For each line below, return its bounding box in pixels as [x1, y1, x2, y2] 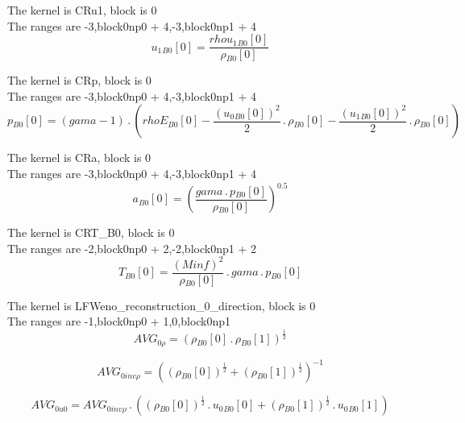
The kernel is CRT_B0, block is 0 [7, 224, 175, 241]
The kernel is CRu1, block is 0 [7, 2, 157, 18]
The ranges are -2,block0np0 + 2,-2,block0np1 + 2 [7, 239, 256, 256]
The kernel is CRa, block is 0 [7, 149, 152, 166]
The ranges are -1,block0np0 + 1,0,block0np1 [7, 313, 231, 330]
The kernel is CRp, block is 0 [7, 72, 152, 89]
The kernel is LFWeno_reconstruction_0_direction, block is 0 [7, 297, 316, 313]
